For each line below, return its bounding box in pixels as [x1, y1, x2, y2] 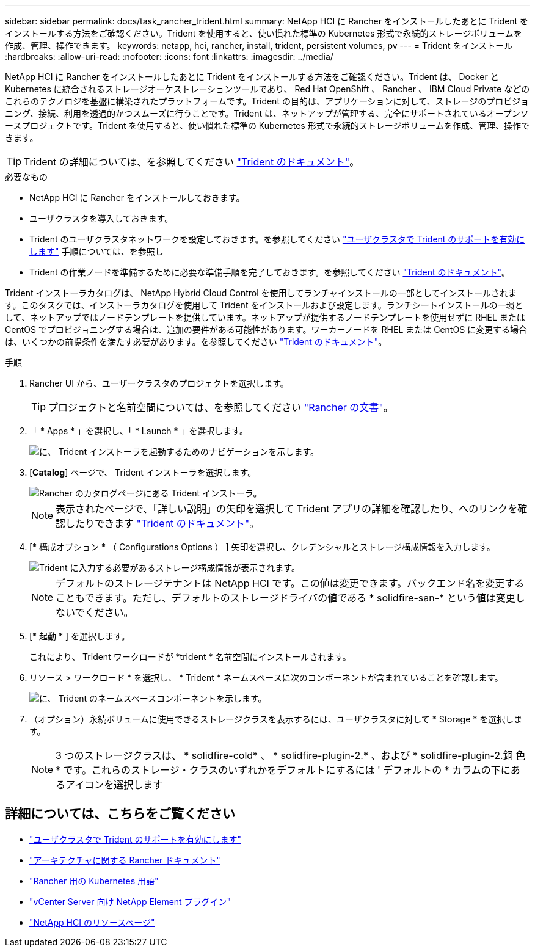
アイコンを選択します [65, 779, 163, 791]
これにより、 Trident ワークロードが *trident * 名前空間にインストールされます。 [29, 652, 351, 662]
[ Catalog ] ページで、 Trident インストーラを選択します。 [29, 467, 257, 478]
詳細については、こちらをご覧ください [5, 806, 235, 822]
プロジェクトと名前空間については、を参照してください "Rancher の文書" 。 [48, 401, 393, 413]
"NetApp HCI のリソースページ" [29, 917, 155, 928]
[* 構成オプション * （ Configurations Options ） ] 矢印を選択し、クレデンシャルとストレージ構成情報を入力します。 [29, 542, 495, 552]
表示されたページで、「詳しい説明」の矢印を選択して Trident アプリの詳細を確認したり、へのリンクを [56, 503, 518, 515]
